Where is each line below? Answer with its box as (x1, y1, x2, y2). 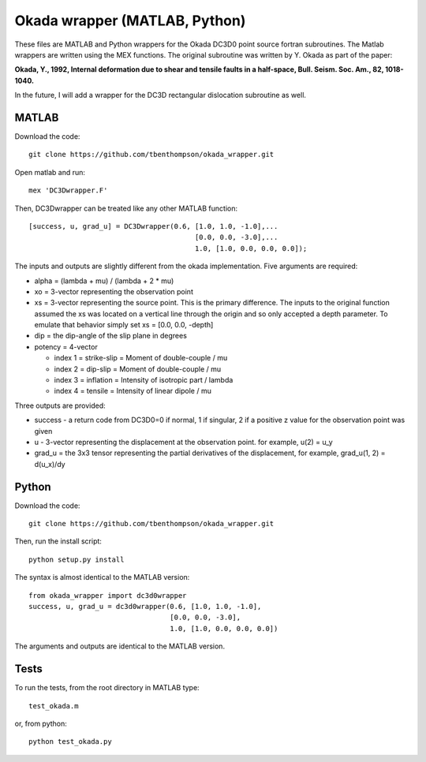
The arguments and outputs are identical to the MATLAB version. (14, 641, 225, 651)
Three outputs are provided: (14, 401, 106, 410)
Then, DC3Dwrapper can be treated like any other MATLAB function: (14, 204, 238, 213)
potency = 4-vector (34, 342, 98, 351)
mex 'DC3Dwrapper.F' (28, 186, 108, 195)
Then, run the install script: (14, 536, 103, 546)
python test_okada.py (28, 738, 112, 746)
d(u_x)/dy (34, 459, 66, 469)
